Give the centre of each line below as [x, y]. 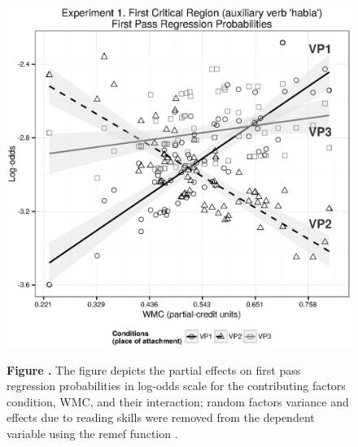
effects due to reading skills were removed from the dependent [161, 417]
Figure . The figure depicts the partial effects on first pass [154, 369]
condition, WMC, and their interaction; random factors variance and [178, 401]
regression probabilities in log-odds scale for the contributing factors [176, 386]
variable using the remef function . [92, 433]
